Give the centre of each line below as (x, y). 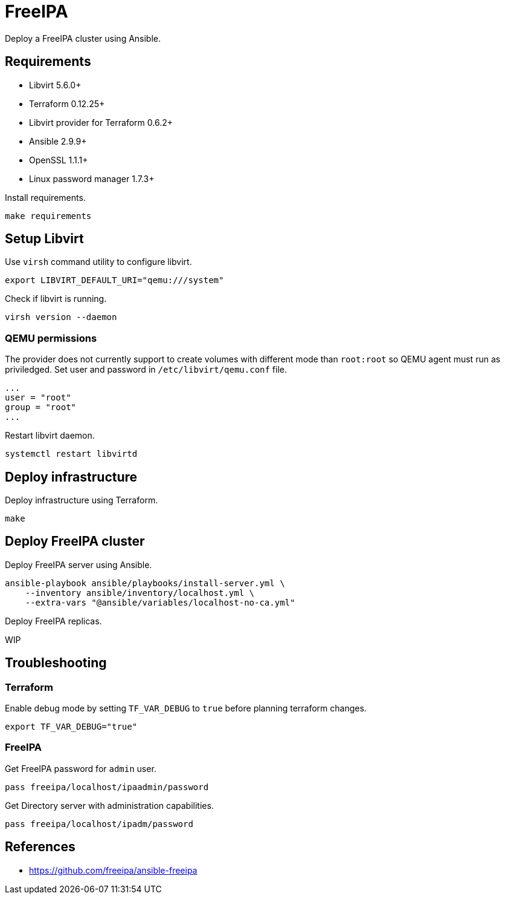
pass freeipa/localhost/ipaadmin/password (107, 787)
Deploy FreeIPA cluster (75, 541)
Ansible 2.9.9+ (58, 141)
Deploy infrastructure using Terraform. (82, 500)
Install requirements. (45, 197)
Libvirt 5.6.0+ (55, 85)
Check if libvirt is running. (56, 299)
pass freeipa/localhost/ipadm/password (99, 824)
